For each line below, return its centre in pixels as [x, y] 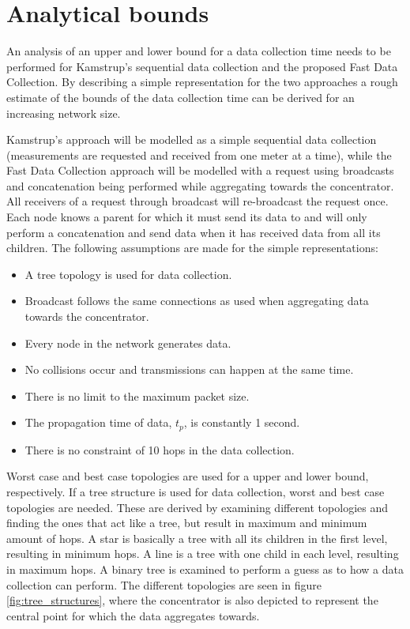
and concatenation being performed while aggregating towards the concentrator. [200, 185]
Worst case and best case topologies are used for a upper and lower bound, [188, 476]
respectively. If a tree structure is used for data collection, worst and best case [196, 492]
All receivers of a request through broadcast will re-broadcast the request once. [197, 201]
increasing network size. [64, 113]
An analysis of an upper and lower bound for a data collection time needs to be [199, 51]
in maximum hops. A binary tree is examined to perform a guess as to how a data [205, 569]
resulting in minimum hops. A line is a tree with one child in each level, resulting [203, 554]
